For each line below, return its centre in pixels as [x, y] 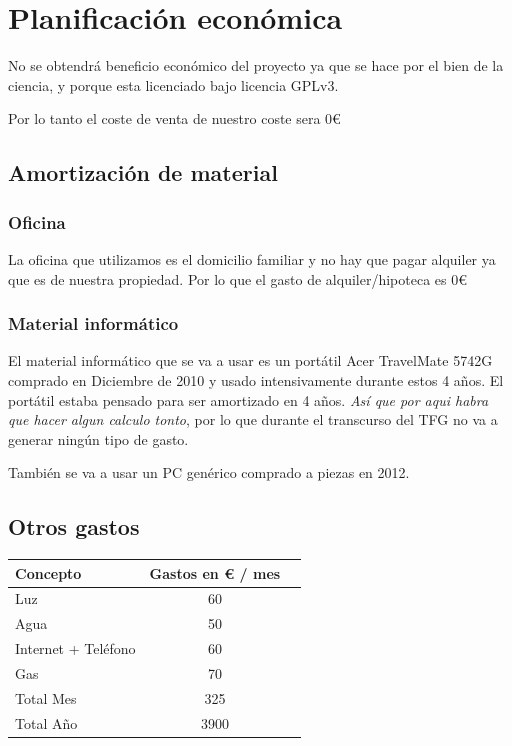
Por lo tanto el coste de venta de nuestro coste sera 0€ [174, 118]
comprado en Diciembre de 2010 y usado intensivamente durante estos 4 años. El [256, 379]
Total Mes [46, 697]
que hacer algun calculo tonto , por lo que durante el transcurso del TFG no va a [253, 419]
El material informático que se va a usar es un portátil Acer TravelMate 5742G [250, 360]
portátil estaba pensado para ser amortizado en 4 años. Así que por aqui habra [248, 399]
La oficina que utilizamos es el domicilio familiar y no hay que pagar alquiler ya [252, 258]
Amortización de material [143, 172]
